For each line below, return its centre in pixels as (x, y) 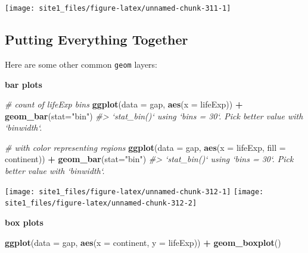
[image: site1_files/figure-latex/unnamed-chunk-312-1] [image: (134, 192)
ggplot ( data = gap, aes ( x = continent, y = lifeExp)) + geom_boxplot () (143, 242)
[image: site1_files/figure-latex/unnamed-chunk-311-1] (118, 8)
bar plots (24, 84)
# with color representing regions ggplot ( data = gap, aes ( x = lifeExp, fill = (145, 147)
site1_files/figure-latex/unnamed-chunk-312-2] (101, 203)
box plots (24, 222)
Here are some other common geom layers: (81, 64)
